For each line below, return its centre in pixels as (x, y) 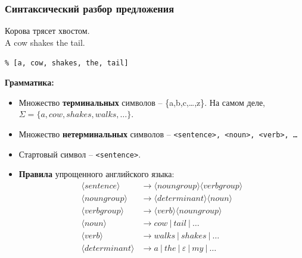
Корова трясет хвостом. (47, 31)
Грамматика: (29, 82)
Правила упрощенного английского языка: (96, 174)
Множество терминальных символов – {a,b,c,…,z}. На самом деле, (142, 102)
